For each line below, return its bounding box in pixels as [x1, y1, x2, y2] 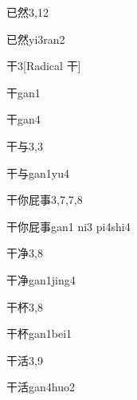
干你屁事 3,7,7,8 [6, 191, 83, 208]
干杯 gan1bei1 [6, 325, 72, 342]
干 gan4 [6, 111, 41, 127]
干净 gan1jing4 [6, 271, 76, 288]
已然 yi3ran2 [6, 30, 65, 47]
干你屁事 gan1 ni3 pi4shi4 [6, 218, 131, 234]
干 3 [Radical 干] [6, 57, 81, 74]
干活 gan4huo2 [6, 378, 75, 395]
